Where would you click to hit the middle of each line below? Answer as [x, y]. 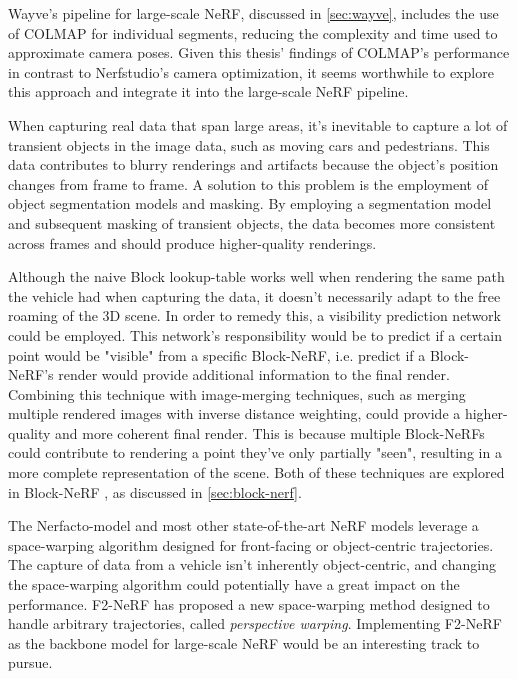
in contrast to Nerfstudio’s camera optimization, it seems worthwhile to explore [251, 71]
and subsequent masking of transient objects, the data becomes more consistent [252, 222]
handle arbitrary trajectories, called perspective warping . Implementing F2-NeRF [255, 623]
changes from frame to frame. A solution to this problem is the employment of [248, 183]
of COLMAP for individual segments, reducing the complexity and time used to [253, 32]
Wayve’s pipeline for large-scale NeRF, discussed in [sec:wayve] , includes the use [253, 13]
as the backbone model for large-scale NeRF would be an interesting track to [244, 642]
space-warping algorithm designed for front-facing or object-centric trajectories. [251, 544]
